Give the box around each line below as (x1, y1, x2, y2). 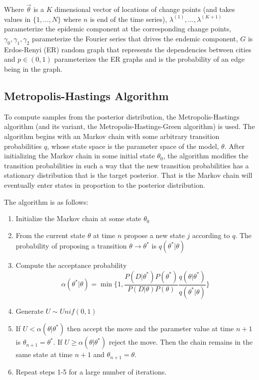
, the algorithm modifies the (163, 150, 249, 161)
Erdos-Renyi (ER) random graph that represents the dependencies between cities (4, 44, 252, 54)
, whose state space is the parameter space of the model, (47, 140, 219, 151)
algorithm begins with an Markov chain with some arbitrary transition (4, 130, 220, 141)
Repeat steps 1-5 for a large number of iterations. (15, 366, 167, 377)
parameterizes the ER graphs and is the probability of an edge (54, 54, 245, 64)
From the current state (15, 230, 86, 240)
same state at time (15, 349, 73, 360)
